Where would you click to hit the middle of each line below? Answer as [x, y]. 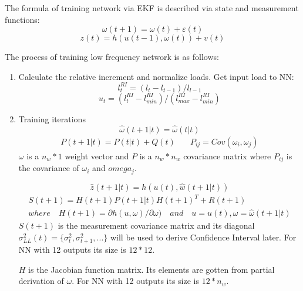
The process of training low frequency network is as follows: [112, 57]
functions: [22, 19]
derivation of [41, 281]
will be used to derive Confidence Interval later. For [203, 237]
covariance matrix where [227, 155]
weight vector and [97, 155]
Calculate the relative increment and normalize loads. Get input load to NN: [156, 76]
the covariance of [49, 168]
